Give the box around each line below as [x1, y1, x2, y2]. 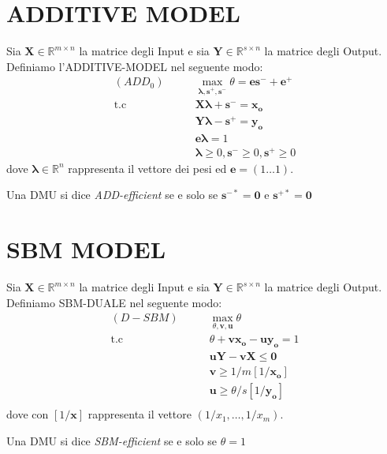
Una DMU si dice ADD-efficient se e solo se [6, 186, 218, 203]
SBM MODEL [6, 233, 166, 265]
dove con [6, 406, 49, 422]
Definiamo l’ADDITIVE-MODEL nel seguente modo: [6, 58, 263, 74]
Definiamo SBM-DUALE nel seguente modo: [6, 294, 222, 310]
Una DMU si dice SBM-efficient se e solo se [6, 433, 218, 449]
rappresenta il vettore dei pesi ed [68, 159, 227, 176]
